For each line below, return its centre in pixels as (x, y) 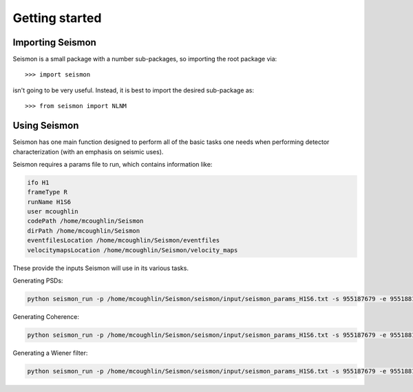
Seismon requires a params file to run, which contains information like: (113, 164)
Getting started (57, 18)
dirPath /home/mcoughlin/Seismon (84, 230)
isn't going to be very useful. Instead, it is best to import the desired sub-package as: (134, 90)
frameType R (47, 192)
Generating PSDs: (38, 281)
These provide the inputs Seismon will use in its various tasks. (101, 268)
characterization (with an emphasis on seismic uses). (88, 152)
